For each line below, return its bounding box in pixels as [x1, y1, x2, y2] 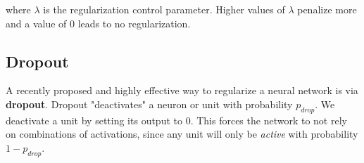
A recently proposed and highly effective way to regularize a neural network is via [6, 83, 358, 98]
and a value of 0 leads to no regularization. [6, 15, 191, 30]
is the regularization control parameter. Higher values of [43, 2, 285, 16]
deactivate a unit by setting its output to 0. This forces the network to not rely [6, 112, 347, 127]
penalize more [297, 2, 357, 16]
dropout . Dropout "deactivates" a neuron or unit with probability [6, 96, 293, 111]
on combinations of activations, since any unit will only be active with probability [6, 126, 358, 141]
